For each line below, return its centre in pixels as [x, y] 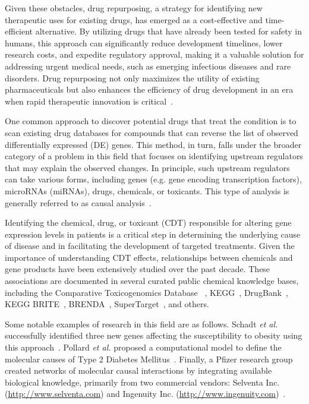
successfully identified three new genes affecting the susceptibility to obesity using [154, 335]
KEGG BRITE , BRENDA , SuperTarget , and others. [107, 304]
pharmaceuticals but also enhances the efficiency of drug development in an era [149, 89]
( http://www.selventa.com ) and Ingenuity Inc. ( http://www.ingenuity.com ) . [145, 394]
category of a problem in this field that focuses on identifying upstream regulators [154, 156]
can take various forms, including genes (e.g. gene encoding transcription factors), [153, 179]
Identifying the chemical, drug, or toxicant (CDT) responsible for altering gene [148, 222]
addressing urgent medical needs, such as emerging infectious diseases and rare [148, 66]
